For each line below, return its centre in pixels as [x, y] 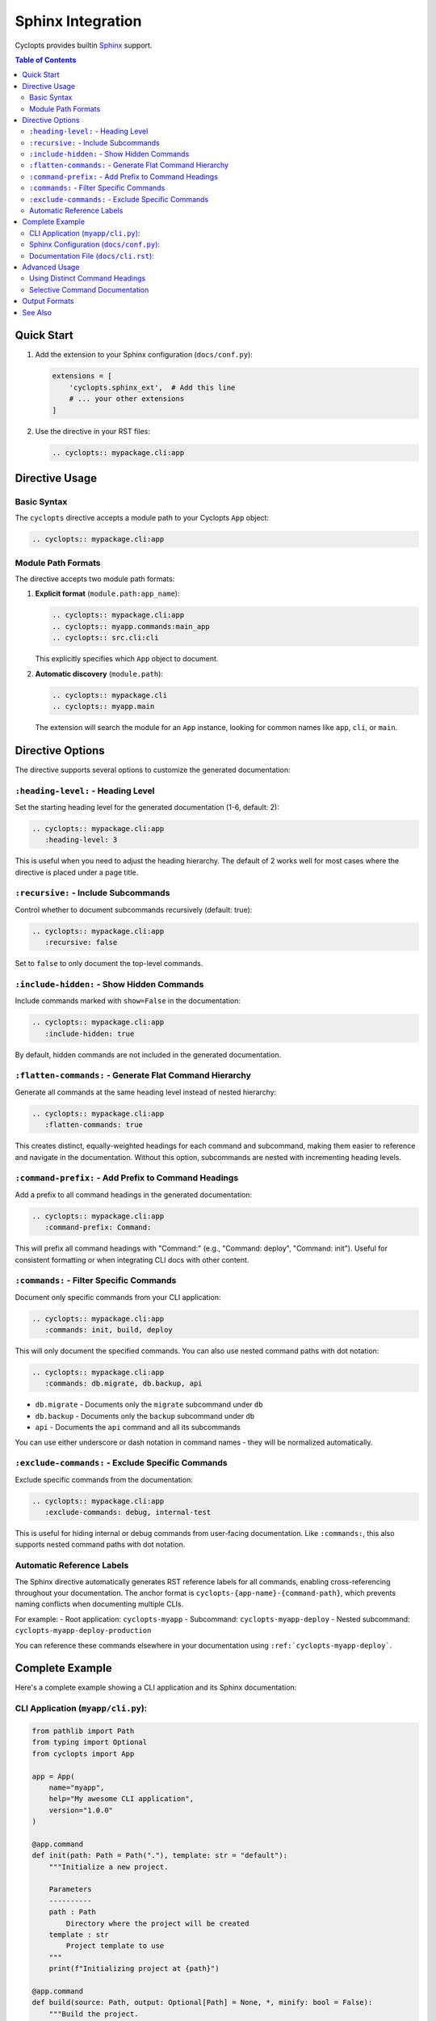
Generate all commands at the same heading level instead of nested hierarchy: [146, 1092]
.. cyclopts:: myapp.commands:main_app [131, 626]
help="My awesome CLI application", [121, 1799]
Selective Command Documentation [89, 289]
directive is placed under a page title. [77, 872]
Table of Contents [46, 60]
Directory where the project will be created [157, 1923]
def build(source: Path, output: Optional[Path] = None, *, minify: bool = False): [202, 2002]
